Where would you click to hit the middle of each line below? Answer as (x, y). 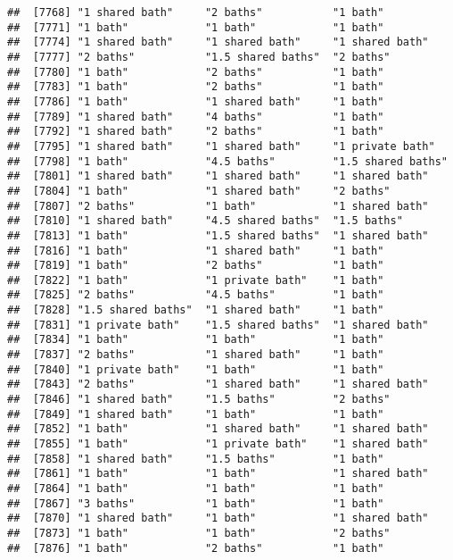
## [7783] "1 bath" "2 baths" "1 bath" (196, 87)
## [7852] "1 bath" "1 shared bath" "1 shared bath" (218, 429)
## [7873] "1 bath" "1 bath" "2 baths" (199, 533)
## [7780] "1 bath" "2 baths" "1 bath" (196, 72)
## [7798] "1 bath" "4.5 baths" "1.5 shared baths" (227, 161)
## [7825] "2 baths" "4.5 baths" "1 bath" (196, 295)
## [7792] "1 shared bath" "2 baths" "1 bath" (196, 132)
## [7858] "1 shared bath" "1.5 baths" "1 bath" (196, 459)
